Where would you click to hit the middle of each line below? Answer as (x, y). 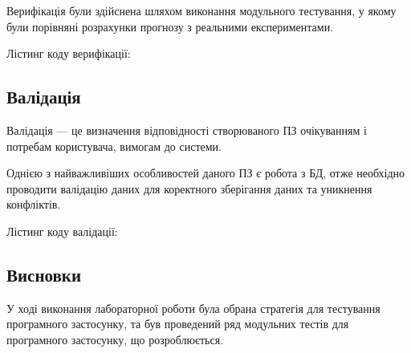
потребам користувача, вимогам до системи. (114, 146)
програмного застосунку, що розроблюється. (115, 339)
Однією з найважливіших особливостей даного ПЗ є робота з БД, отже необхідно (206, 173)
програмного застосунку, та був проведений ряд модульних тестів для (178, 324)
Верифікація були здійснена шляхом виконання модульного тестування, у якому (201, 10)
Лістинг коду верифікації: (69, 53)
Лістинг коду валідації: (62, 231)
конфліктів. (34, 204)
